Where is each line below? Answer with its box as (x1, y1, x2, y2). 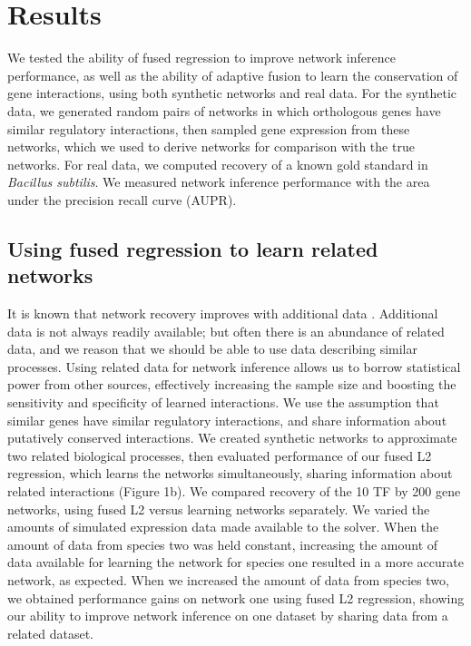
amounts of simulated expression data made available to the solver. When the (7, 517, 439, 536)
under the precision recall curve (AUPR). (7, 190, 237, 209)
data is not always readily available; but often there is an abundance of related (7, 321, 445, 340)
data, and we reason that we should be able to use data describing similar (7, 339, 417, 358)
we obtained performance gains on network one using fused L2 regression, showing (7, 588, 465, 607)
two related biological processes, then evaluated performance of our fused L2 (7, 445, 432, 465)
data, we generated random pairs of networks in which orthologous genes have (7, 101, 441, 120)
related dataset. (7, 623, 94, 642)
